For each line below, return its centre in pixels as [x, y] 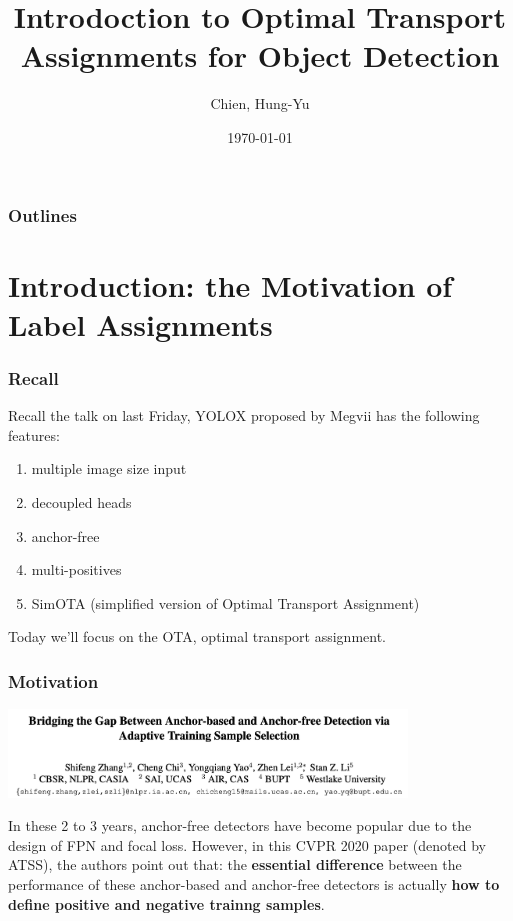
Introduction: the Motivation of [230, 284]
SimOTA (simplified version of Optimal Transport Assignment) [225, 602]
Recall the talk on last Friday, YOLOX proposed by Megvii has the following [244, 415]
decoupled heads [81, 501]
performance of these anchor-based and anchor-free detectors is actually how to [254, 883]
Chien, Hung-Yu [260, 103]
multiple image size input [109, 468]
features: [34, 434]
